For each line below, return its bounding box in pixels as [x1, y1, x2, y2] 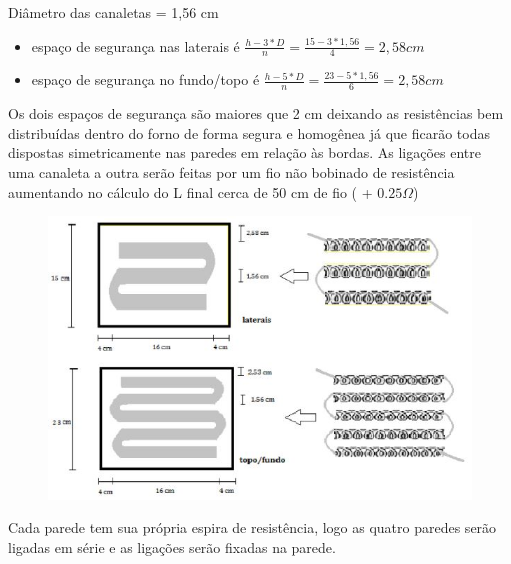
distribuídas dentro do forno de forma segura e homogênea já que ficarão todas [8, 122, 491, 143]
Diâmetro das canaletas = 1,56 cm [8, 2, 219, 22]
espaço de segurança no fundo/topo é [31, 69, 260, 90]
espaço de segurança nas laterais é [31, 35, 240, 56]
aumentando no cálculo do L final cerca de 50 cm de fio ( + [8, 181, 373, 202]
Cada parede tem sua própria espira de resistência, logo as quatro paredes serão [8, 517, 497, 538]
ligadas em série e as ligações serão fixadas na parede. [8, 536, 336, 557]
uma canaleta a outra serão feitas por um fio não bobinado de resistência [8, 162, 455, 183]
